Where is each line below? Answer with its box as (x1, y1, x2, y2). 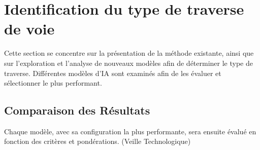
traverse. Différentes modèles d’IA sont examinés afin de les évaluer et (4, 67, 221, 78)
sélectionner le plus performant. (4, 78, 102, 88)
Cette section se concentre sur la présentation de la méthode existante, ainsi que (4, 48, 254, 58)
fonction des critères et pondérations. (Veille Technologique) (4, 136, 191, 146)
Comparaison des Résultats (4, 102, 150, 118)
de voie (4, 18, 55, 39)
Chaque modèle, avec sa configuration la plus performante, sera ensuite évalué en (4, 126, 256, 136)
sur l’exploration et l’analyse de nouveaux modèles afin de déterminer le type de (4, 57, 253, 68)
